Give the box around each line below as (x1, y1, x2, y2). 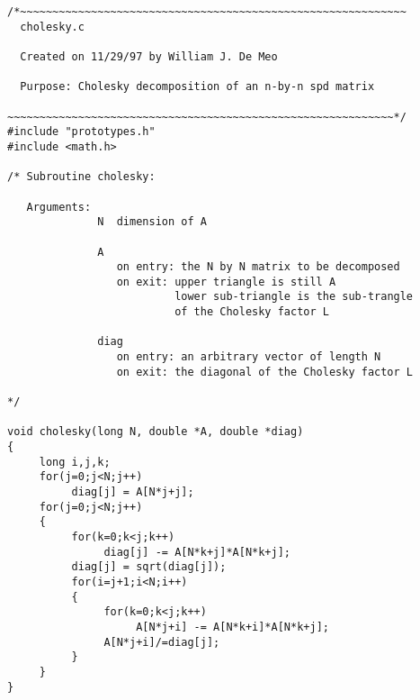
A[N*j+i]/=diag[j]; (103, 635, 220, 649)
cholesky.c (20, 20, 85, 33)
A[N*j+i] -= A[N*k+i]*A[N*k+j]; (136, 620, 329, 633)
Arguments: (26, 200, 92, 214)
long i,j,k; (39, 455, 111, 468)
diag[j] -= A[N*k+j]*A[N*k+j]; (103, 545, 290, 559)
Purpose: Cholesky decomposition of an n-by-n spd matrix (20, 80, 375, 94)
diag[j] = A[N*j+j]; (71, 486, 194, 498)
